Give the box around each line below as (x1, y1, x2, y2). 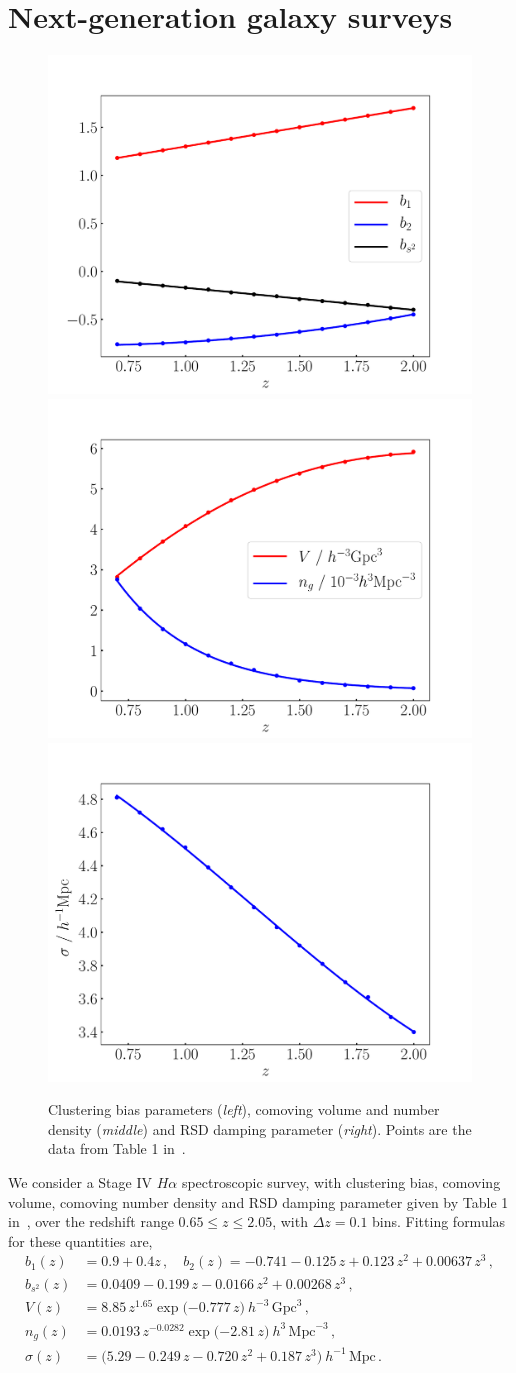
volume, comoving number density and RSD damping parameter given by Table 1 (8, 1191, 509, 1212)
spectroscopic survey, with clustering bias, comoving (181, 1172, 501, 1193)
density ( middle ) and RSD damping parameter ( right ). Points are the (48, 1118, 472, 1139)
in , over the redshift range (8, 1211, 174, 1232)
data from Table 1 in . (48, 1138, 186, 1159)
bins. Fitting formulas (372, 1211, 506, 1232)
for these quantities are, (8, 1230, 153, 1251)
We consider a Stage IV (8, 1172, 152, 1193)
